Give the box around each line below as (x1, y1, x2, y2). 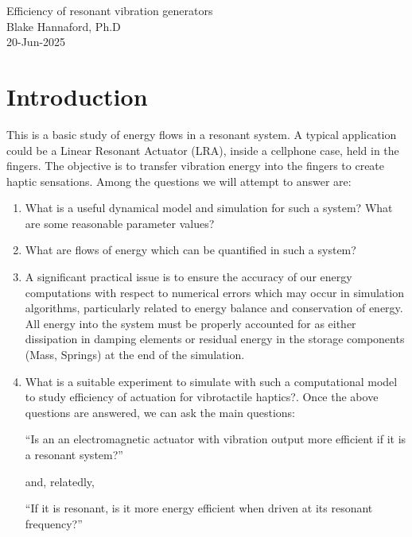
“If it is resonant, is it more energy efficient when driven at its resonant (25, 500, 373, 516)
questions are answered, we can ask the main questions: (25, 404, 296, 420)
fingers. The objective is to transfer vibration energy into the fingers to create (6, 157, 385, 174)
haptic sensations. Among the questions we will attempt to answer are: (6, 172, 352, 189)
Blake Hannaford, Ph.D (6, 17, 121, 34)
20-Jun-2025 (6, 33, 66, 50)
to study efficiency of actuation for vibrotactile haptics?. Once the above (25, 388, 379, 405)
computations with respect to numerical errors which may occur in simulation (25, 284, 404, 300)
